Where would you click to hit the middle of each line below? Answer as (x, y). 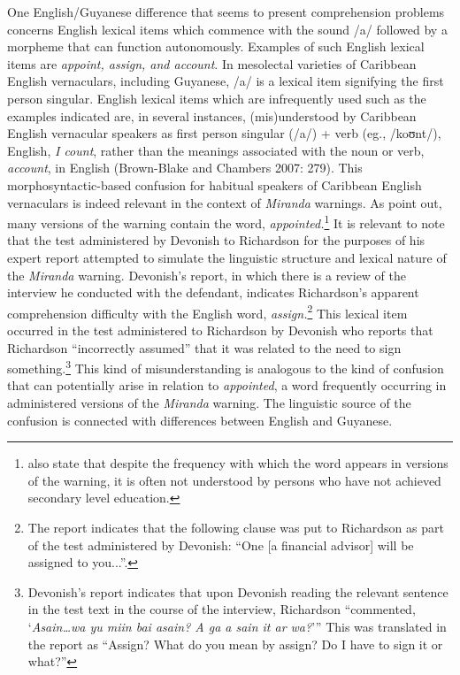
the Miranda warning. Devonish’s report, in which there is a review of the (207, 275)
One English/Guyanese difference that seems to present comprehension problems (226, 12)
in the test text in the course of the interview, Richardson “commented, (222, 609)
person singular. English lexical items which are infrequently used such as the (217, 98)
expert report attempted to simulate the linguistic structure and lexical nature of (227, 257)
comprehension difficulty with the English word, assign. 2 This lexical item (207, 311)
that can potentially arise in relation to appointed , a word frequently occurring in (227, 385)
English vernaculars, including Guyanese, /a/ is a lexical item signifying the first (226, 81)
